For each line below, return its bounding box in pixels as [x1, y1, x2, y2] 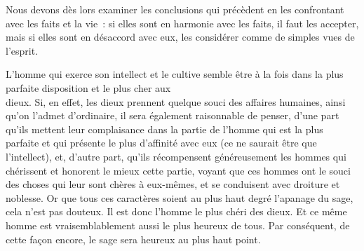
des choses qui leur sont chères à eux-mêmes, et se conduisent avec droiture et [6, 177, 340, 191]
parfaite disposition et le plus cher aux [6, 80, 171, 95]
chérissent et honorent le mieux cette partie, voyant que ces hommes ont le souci [6, 163, 351, 177]
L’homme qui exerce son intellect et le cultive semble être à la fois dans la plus [6, 67, 344, 81]
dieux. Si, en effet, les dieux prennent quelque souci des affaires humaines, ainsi [6, 94, 346, 109]
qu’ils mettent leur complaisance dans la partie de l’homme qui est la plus [6, 121, 323, 136]
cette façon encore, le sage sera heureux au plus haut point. [6, 231, 261, 246]
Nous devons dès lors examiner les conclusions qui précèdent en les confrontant [6, 2, 344, 16]
